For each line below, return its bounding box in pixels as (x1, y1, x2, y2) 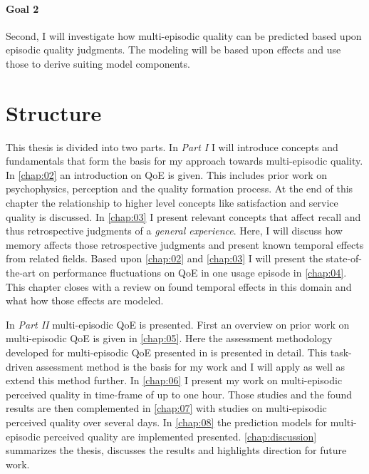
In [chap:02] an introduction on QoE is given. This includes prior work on (6, 167, 327, 182)
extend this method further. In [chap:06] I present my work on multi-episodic (6, 373, 343, 388)
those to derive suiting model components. (6, 56, 190, 71)
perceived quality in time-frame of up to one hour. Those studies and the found (6, 386, 353, 401)
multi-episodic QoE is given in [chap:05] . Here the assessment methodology (6, 331, 333, 346)
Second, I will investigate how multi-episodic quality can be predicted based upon (6, 28, 362, 43)
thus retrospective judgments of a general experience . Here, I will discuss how (6, 223, 343, 238)
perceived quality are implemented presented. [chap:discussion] (43, 428, 317, 443)
